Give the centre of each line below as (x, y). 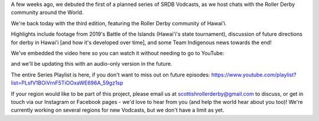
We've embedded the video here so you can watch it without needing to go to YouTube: (118, 53)
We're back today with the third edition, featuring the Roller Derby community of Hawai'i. (119, 23)
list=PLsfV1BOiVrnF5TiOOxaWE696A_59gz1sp (67, 83)
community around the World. (47, 12)
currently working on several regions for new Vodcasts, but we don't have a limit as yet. (118, 110)
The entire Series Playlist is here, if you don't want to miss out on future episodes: (110, 75)
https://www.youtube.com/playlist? (254, 75)
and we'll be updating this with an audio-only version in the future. (92, 64)
